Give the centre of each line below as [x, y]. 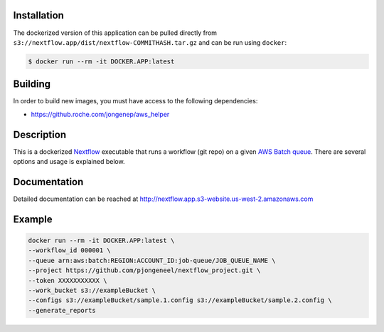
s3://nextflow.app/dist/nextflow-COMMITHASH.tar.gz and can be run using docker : [150, 42]
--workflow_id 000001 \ [70, 250]
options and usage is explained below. [69, 162]
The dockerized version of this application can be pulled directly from [115, 33]
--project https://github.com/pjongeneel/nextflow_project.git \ [144, 270]
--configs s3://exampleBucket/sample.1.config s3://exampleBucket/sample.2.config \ [180, 300]
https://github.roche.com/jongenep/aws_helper [100, 114]
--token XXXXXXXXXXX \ [68, 280]
